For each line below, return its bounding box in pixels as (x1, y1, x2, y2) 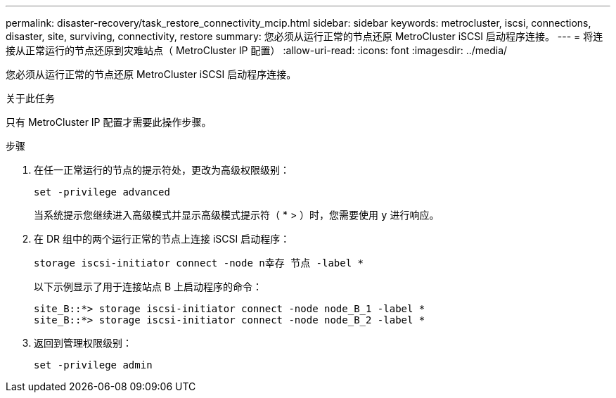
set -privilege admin (34, 359, 153, 371)
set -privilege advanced (34, 186, 170, 198)
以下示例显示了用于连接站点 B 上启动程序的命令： (34, 281, 263, 293)
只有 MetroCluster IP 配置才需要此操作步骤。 (6, 116, 212, 128)
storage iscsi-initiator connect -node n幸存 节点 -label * (34, 257, 364, 269)
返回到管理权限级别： (34, 337, 132, 349)
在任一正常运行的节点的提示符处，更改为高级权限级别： (34, 164, 290, 176)
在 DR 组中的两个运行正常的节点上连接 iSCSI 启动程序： (34, 233, 290, 245)
